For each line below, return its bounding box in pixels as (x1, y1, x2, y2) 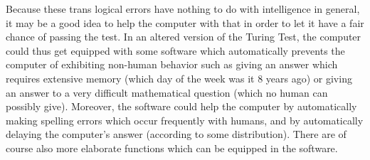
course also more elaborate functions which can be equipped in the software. (6, 140, 338, 155)
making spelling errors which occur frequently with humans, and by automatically (6, 112, 364, 127)
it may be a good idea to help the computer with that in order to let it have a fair (6, 15, 364, 30)
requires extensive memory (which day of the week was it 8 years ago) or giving (6, 70, 352, 85)
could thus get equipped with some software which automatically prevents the (6, 43, 345, 58)
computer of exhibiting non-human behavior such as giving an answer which (6, 57, 338, 72)
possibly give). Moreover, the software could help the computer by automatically (6, 99, 357, 114)
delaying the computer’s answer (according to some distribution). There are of (6, 127, 347, 142)
